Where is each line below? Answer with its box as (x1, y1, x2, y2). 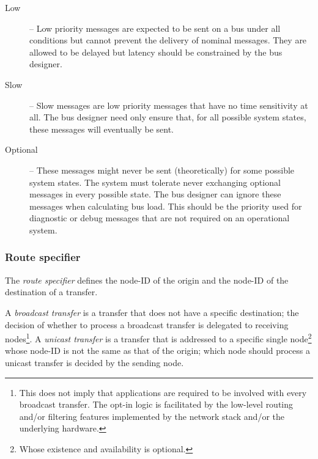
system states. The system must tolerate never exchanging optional (29, 175, 281, 188)
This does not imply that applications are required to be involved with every (19, 386, 307, 398)
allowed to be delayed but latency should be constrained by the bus (29, 45, 283, 58)
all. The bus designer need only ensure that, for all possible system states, (29, 111, 306, 123)
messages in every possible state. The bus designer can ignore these (29, 188, 281, 200)
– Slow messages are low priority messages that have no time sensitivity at (29, 98, 308, 111)
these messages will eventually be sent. (29, 122, 174, 135)
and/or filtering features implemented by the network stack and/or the (19, 409, 284, 422)
